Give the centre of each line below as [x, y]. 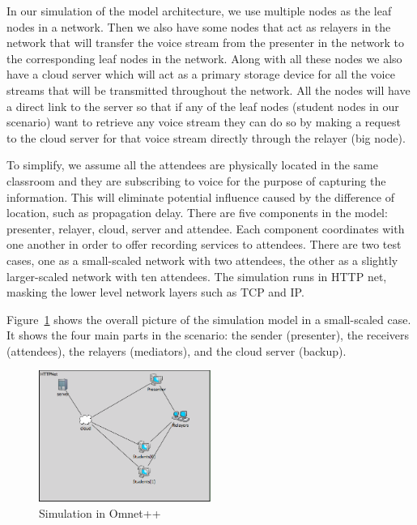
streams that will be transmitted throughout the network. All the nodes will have [208, 90]
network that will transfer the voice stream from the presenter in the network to [205, 43]
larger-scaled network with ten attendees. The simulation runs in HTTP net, [197, 276]
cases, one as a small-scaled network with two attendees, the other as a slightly [202, 260]
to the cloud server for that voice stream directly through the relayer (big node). [206, 137]
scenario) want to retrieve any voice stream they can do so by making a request [204, 122]
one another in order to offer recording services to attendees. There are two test [204, 244]
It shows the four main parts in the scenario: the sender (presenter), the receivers [208, 335]
